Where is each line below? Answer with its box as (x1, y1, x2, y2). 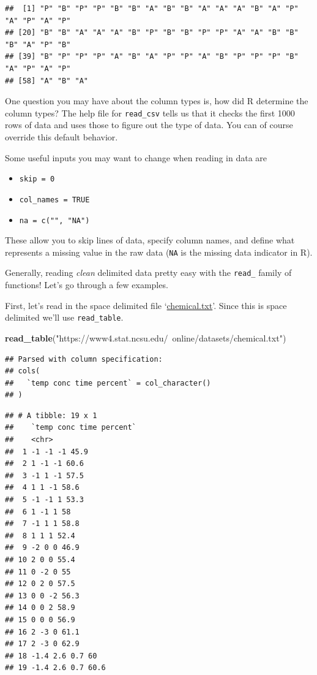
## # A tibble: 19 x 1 (5, 411, 97, 420)
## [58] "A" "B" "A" (5, 76, 89, 85)
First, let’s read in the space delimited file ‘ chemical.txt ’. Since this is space (5, 299, 287, 311)
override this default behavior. (5, 131, 118, 143)
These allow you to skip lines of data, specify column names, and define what (5, 234, 295, 246)
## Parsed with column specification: (5, 354, 163, 364)
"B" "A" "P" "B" (5, 40, 71, 49)
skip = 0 (19, 175, 55, 184)
